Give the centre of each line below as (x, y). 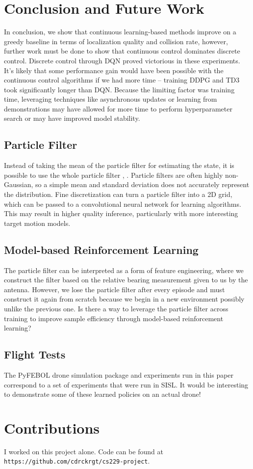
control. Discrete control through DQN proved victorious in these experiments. (122, 60)
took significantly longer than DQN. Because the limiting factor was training (119, 89)
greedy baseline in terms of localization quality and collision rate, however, (116, 41)
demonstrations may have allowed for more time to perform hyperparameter (118, 108)
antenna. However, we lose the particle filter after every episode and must (114, 289)
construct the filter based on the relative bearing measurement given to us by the (126, 280)
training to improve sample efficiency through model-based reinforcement (114, 318)
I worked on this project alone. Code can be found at (84, 451)
